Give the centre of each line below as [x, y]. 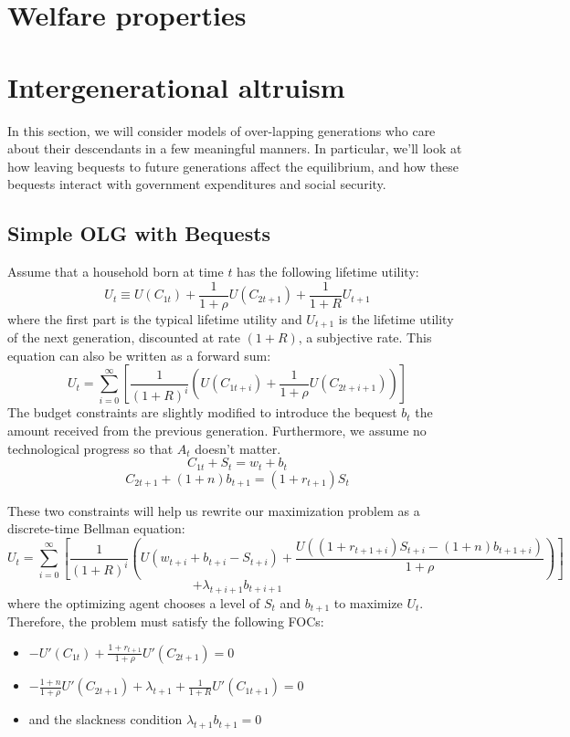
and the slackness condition [106, 719]
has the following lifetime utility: [328, 272]
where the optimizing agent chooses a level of [134, 602]
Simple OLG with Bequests [139, 233]
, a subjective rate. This [365, 337]
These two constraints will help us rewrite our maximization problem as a [214, 510]
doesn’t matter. [238, 448]
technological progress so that [90, 448]
